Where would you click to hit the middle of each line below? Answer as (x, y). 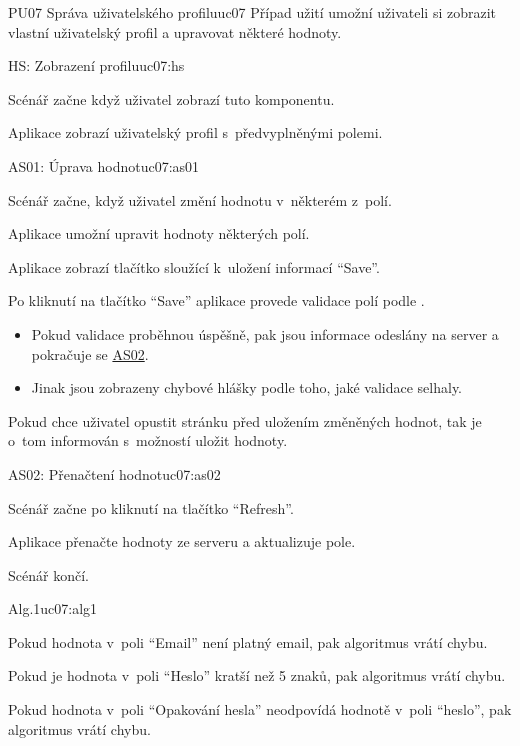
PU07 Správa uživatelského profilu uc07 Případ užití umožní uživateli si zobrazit (252, 12)
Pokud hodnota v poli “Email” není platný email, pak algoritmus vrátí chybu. (248, 641)
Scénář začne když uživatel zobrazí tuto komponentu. (171, 98)
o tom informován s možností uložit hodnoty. (148, 440)
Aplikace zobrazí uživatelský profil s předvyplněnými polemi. (195, 132)
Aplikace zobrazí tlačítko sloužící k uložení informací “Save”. (194, 266)
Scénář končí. (48, 574)
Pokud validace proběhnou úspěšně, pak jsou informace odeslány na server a (265, 333)
